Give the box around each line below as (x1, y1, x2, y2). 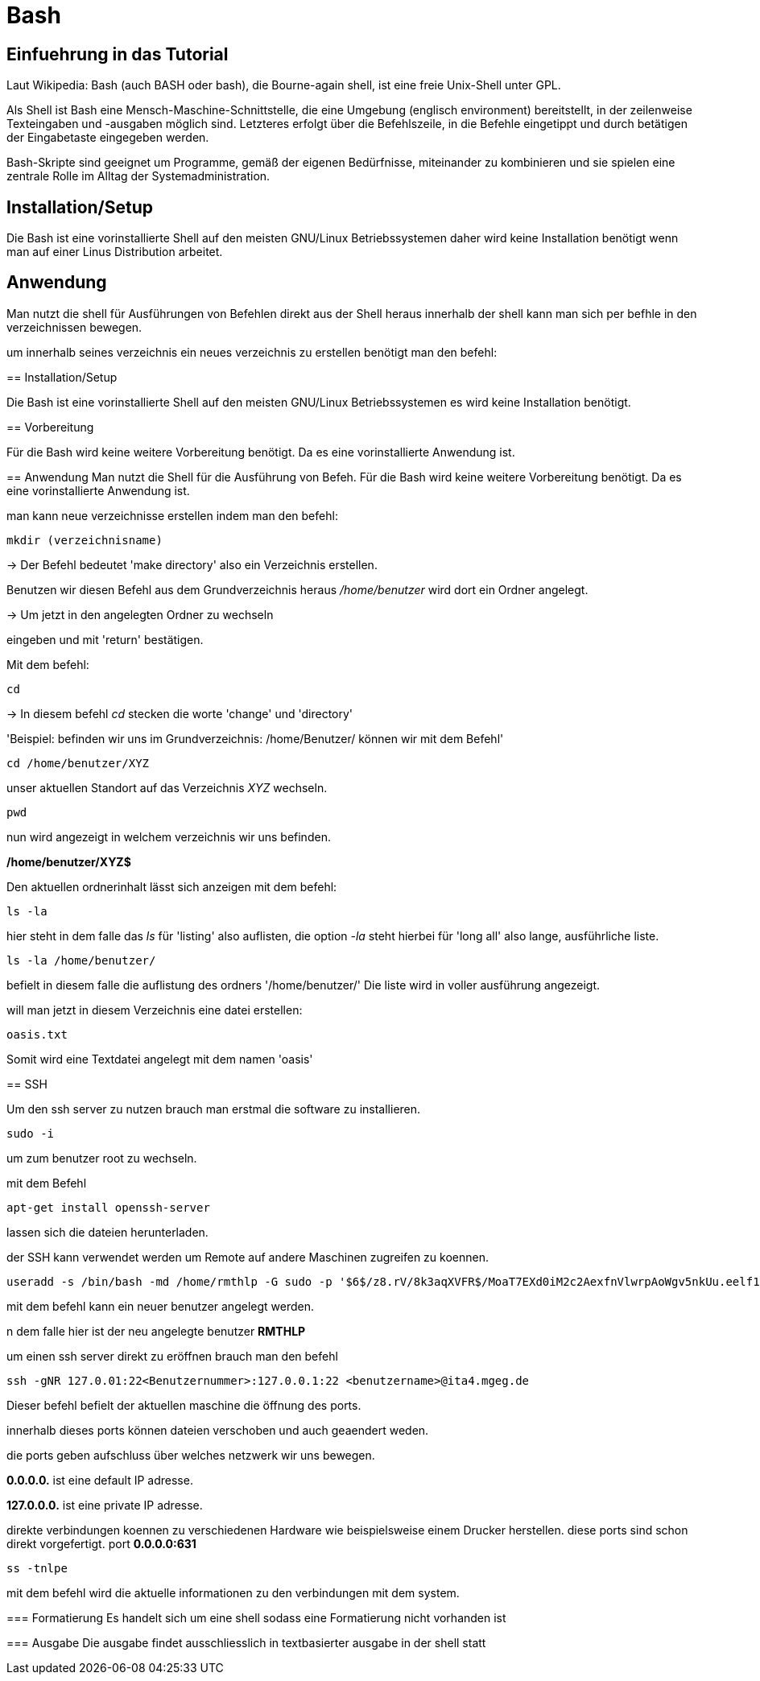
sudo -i (6, 1126, 55, 1140)
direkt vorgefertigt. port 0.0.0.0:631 (6, 1536, 196, 1551)
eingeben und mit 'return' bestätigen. (6, 632, 204, 646)
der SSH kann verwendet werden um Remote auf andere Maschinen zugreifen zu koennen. (6, 1249, 489, 1264)
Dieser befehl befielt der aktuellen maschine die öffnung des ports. (6, 1398, 361, 1412)
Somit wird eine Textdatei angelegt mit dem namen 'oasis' (6, 1051, 313, 1066)
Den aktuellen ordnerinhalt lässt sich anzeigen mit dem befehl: (6, 879, 337, 894)
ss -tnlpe (6, 1561, 68, 1575)
